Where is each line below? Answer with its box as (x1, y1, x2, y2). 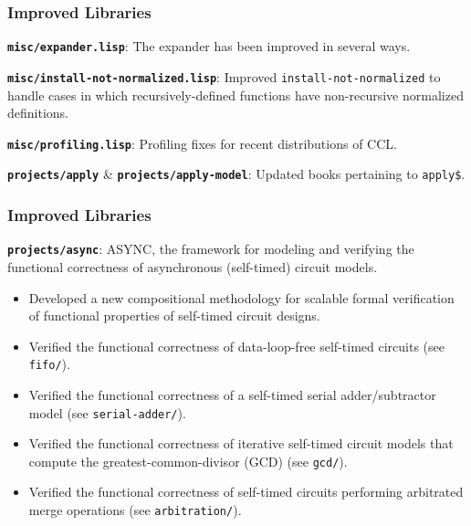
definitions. (7, 103, 68, 122)
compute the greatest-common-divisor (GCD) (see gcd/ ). (28, 451, 348, 470)
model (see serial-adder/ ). (28, 403, 186, 422)
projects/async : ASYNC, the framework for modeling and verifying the (7, 239, 414, 258)
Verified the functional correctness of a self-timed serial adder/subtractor (28, 384, 436, 404)
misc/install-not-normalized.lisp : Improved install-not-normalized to (7, 67, 441, 86)
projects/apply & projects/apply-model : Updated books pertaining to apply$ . (7, 164, 466, 184)
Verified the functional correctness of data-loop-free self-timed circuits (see (28, 336, 445, 355)
